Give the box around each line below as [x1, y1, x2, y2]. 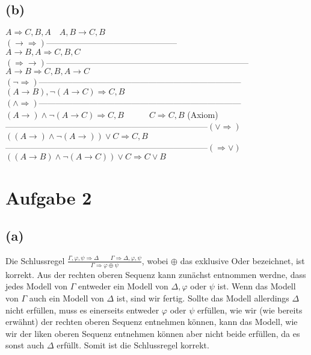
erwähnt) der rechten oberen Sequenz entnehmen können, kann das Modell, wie [5, 315, 298, 328]
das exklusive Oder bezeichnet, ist [180, 254, 305, 267]
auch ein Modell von [29, 291, 104, 304]
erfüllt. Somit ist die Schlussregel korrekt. [57, 339, 209, 351]
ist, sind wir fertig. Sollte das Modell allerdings [116, 291, 289, 304]
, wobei [141, 254, 168, 267]
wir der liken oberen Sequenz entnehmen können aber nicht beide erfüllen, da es [5, 327, 300, 339]
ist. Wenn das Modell [217, 280, 296, 292]
